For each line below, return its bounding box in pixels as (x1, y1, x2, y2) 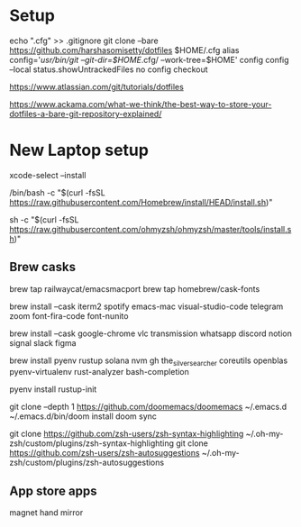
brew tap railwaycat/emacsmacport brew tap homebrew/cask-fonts (9, 283, 260, 294)
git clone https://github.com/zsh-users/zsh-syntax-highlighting (9, 429, 244, 440)
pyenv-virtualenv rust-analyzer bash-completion (9, 367, 189, 377)
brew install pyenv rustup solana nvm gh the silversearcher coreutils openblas (9, 355, 288, 368)
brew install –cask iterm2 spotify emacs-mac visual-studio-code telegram (9, 301, 284, 312)
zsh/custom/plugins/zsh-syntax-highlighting (9, 438, 174, 449)
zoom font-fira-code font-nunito (9, 310, 129, 321)
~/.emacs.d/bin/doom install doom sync (9, 411, 158, 422)
